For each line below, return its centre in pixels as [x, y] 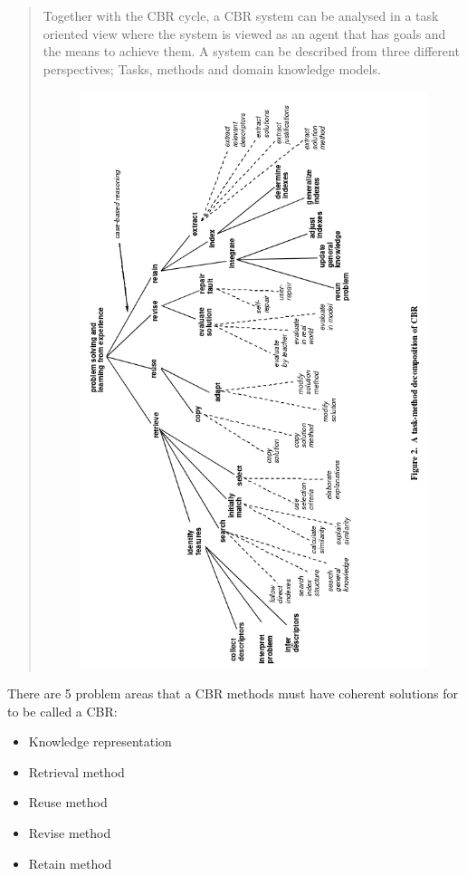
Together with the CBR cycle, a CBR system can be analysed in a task [241, 15]
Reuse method [68, 802]
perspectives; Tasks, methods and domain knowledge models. [212, 68]
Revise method [70, 833]
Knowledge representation [100, 741]
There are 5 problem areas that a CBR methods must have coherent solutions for [233, 693]
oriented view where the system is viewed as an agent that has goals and [244, 33]
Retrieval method [76, 771]
